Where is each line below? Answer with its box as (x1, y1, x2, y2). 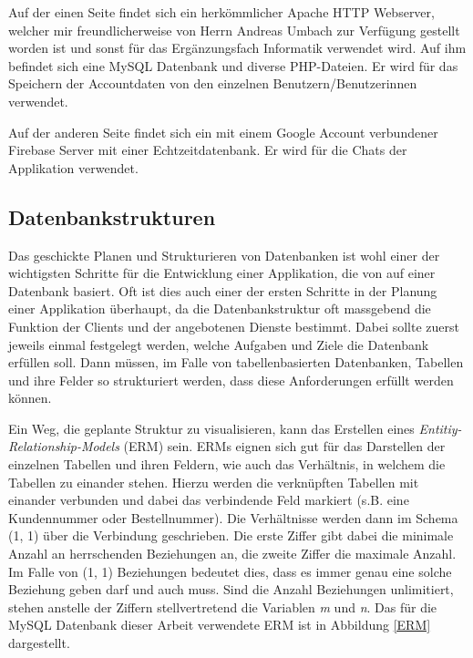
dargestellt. (8, 633, 70, 653)
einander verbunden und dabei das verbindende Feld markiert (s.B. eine (8, 490, 409, 509)
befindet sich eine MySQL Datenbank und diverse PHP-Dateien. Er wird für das (8, 56, 458, 75)
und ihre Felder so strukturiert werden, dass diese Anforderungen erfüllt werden (8, 370, 454, 389)
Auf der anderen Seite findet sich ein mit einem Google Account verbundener (8, 122, 438, 141)
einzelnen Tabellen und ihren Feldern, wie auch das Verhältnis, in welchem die (8, 455, 446, 474)
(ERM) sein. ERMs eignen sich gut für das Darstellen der (123, 437, 446, 456)
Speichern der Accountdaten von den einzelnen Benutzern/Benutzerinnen (8, 74, 417, 93)
